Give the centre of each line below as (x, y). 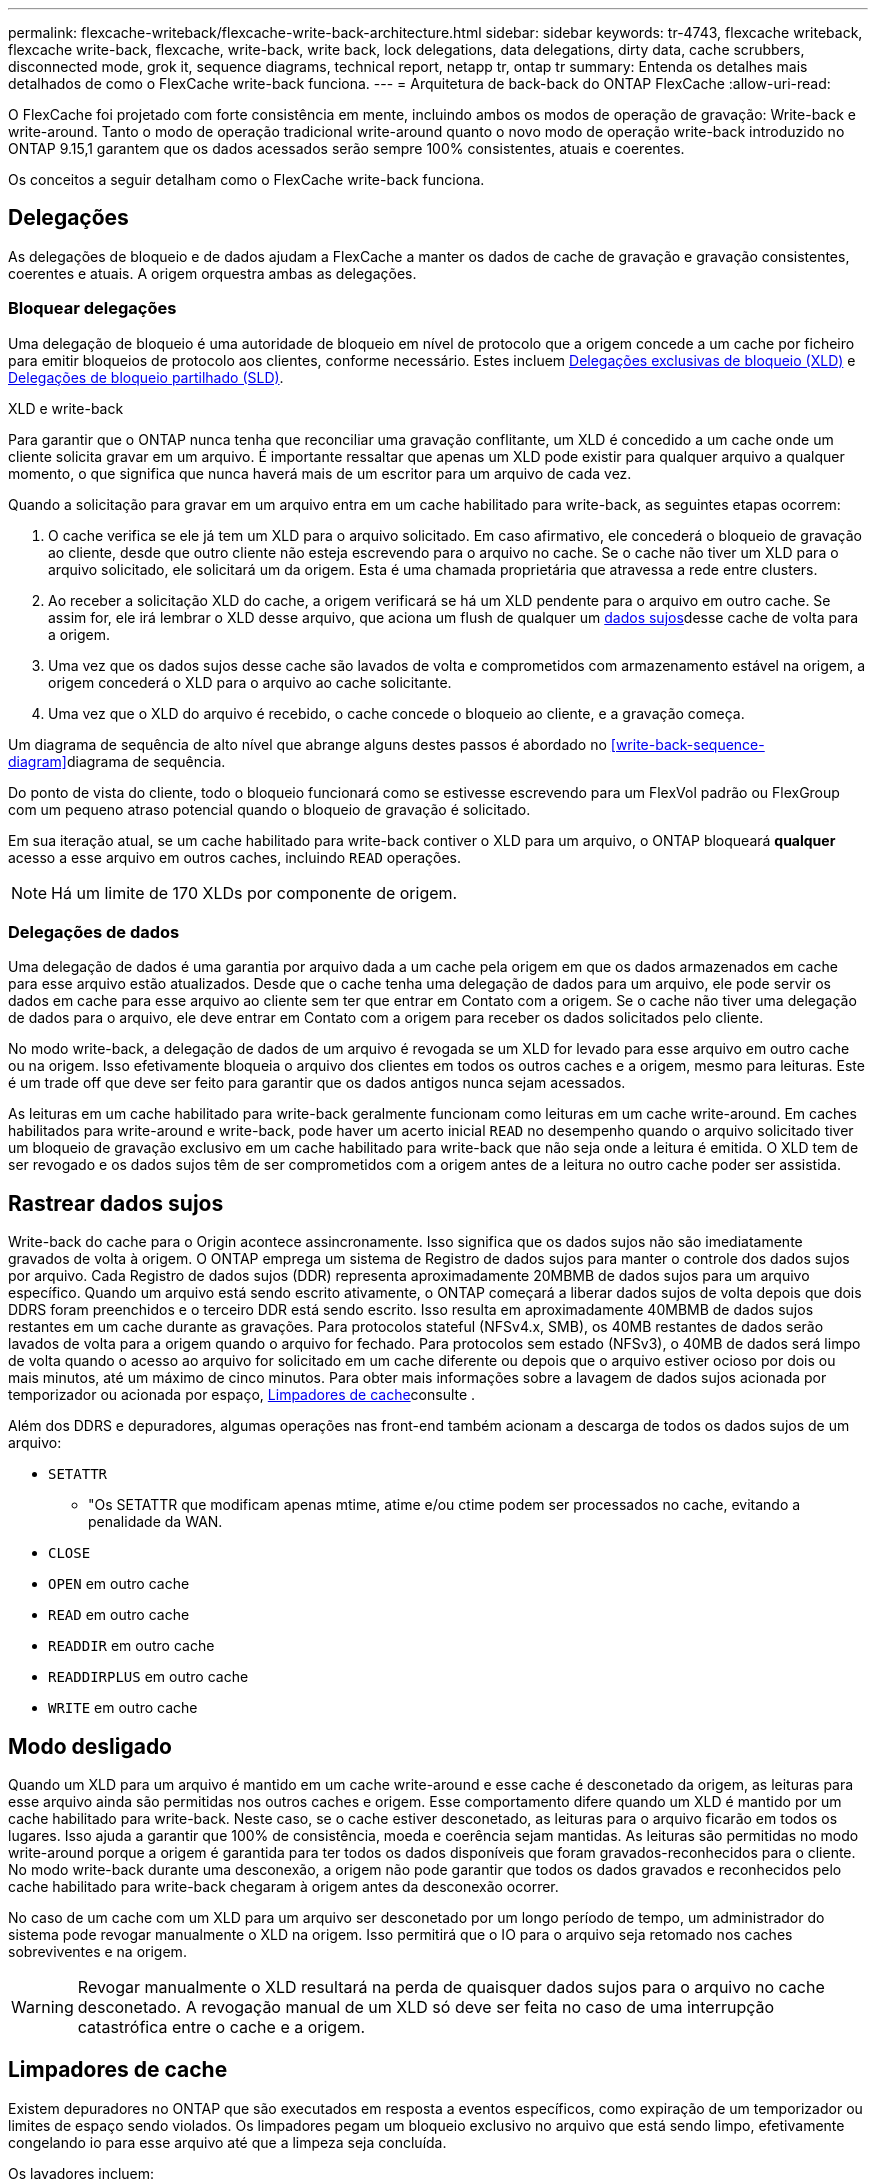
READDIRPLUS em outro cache (148, 1677)
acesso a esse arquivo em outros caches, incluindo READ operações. (235, 857)
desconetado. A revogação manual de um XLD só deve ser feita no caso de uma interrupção (426, 2007)
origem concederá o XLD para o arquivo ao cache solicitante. (250, 682)
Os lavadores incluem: (81, 2173)
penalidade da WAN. (155, 1522)
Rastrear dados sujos (116, 1203)
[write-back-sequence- (687, 744)
